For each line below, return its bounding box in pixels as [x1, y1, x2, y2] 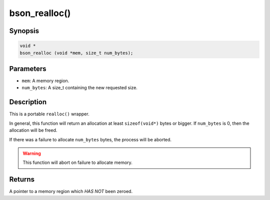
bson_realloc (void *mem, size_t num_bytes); [19, 50, 133, 56]
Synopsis [9, 27, 39, 35]
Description [9, 98, 47, 106]
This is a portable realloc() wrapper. [9, 111, 89, 117]
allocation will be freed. [9, 127, 57, 133]
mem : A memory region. [21, 78, 69, 84]
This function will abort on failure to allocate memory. [22, 159, 132, 165]
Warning [22, 150, 41, 156]
